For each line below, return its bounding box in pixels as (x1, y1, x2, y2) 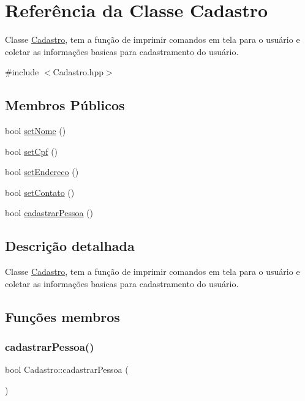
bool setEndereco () (5, 165, 79, 178)
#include (5, 66, 39, 78)
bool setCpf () (5, 144, 58, 157)
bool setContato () (5, 186, 75, 198)
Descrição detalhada (5, 236, 135, 255)
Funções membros (5, 307, 120, 326)
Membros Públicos (5, 96, 125, 114)
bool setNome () (5, 124, 66, 137)
